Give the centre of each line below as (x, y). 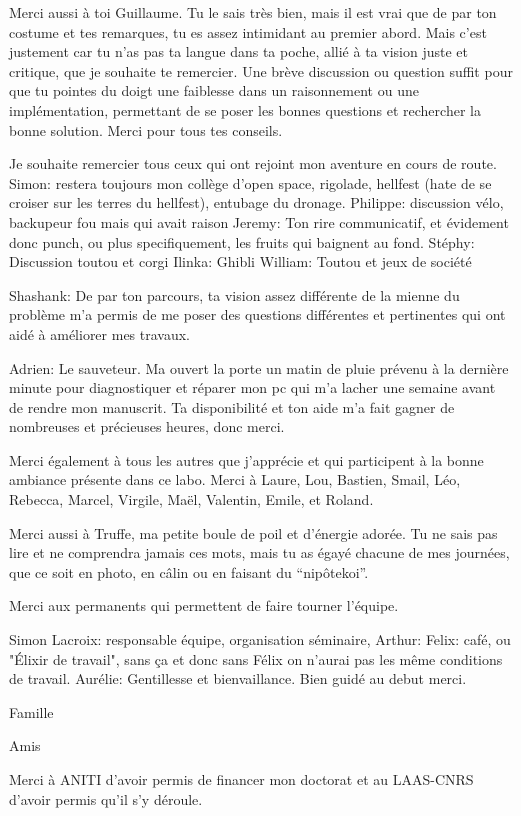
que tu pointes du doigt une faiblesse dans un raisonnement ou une (214, 90)
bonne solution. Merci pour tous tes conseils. (146, 129)
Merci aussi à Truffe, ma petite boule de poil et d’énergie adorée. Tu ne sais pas (253, 532)
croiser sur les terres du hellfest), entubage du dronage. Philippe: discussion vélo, (256, 202)
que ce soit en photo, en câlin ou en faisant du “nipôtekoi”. (189, 571)
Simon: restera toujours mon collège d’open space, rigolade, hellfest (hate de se (250, 182)
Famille (31, 711)
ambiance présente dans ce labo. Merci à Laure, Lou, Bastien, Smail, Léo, (235, 479)
